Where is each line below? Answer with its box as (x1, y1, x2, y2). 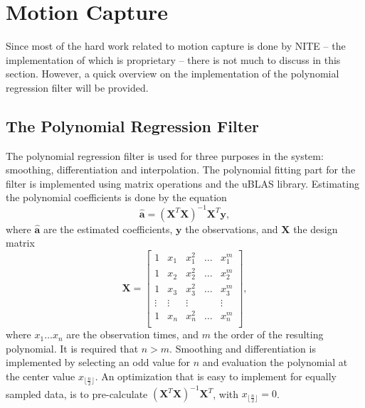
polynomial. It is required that (6, 340, 139, 355)
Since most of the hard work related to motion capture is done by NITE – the (6, 38, 346, 53)
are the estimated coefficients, (43, 221, 173, 236)
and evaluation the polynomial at (202, 355, 348, 370)
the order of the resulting (213, 327, 324, 342)
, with (213, 386, 239, 401)
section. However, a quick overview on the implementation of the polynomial (6, 66, 339, 81)
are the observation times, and (66, 327, 199, 342)
